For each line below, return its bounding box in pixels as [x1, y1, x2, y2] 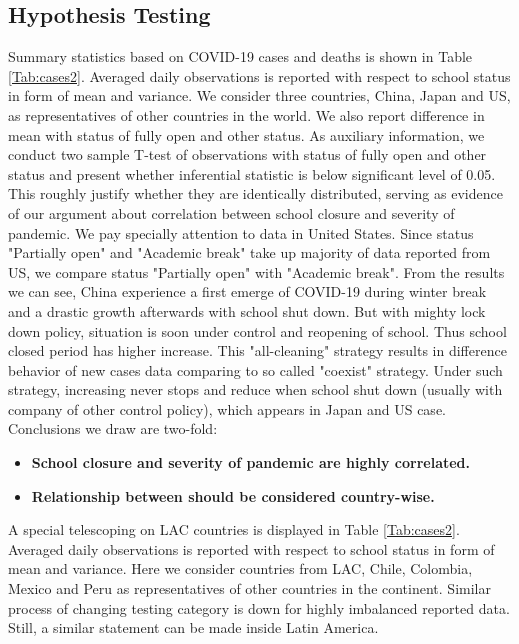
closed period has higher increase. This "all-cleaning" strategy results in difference [8, 340, 507, 361]
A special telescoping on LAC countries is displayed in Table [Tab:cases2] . [8, 519, 460, 540]
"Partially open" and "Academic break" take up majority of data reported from [8, 242, 491, 263]
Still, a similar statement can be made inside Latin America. [8, 617, 379, 638]
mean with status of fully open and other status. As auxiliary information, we [8, 124, 485, 145]
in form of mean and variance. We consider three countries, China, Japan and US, [8, 85, 511, 106]
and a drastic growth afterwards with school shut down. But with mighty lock [8, 300, 486, 321]
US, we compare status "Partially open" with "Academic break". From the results [8, 261, 505, 282]
